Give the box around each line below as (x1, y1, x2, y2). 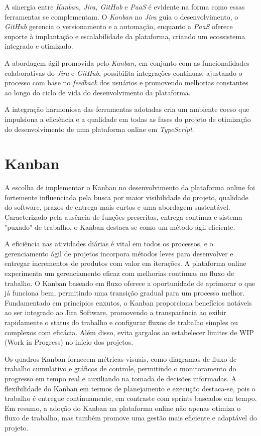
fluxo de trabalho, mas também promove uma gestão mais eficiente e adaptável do (5, 412, 257, 423)
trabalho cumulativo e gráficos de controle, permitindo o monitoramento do (5, 363, 236, 374)
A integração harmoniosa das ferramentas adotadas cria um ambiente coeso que (5, 104, 249, 114)
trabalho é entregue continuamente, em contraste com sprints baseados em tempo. (5, 393, 257, 403)
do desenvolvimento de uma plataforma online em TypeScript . (5, 123, 194, 134)
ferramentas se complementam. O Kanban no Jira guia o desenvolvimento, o (5, 11, 238, 22)
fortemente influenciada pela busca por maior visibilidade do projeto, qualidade (5, 192, 248, 202)
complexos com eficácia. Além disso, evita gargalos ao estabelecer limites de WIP (5, 327, 254, 337)
